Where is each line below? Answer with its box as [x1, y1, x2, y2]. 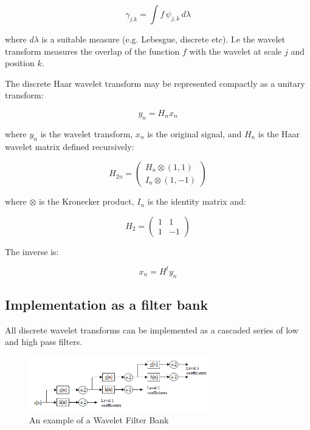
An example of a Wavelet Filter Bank [29, 414, 169, 426]
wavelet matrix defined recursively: [5, 140, 134, 152]
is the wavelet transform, [40, 127, 133, 140]
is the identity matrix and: [147, 195, 246, 208]
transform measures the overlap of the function [5, 44, 180, 57]
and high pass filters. [5, 335, 83, 348]
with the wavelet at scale [189, 44, 282, 57]
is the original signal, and [147, 127, 242, 140]
